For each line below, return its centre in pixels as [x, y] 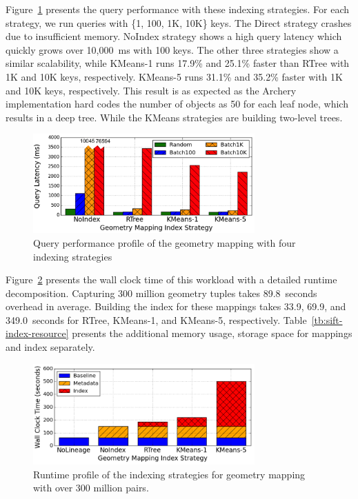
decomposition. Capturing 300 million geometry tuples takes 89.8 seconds [161, 293]
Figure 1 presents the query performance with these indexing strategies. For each [178, 9]
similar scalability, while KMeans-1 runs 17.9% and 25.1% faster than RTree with [178, 63]
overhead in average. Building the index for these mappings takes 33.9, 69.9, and [176, 306]
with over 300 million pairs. [91, 488]
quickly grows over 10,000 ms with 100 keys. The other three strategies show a [172, 49]
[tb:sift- [327, 319]
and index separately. [50, 347]
